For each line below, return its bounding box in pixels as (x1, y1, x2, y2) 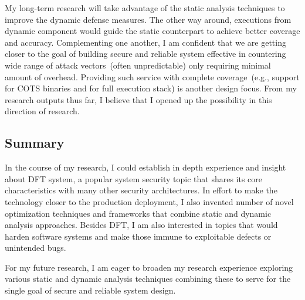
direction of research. (5, 105, 80, 117)
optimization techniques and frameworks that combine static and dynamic (5, 207, 272, 219)
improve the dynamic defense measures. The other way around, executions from (5, 13, 292, 25)
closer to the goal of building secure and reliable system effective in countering (5, 47, 286, 60)
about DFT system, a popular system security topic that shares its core (5, 172, 263, 185)
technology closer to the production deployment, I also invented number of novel (5, 195, 294, 207)
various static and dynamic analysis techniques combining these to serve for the (5, 272, 291, 285)
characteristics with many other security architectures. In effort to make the (5, 184, 277, 196)
